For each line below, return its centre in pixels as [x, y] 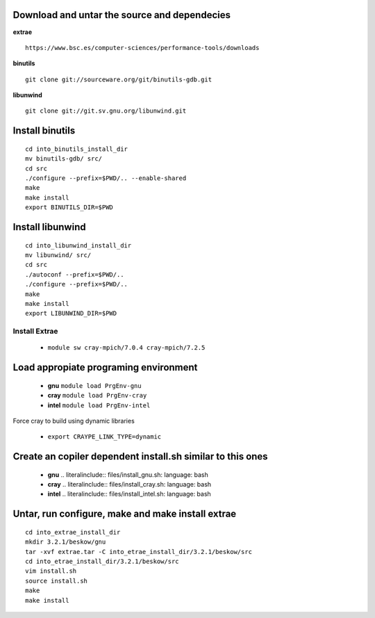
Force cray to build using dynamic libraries [74, 421]
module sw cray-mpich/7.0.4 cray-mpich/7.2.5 [126, 348]
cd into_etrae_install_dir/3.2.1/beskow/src [102, 562]
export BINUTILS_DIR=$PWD [69, 208]
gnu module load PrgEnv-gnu [94, 385]
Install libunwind [49, 227]
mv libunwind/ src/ [58, 255]
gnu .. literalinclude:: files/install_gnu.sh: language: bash [128, 474]
